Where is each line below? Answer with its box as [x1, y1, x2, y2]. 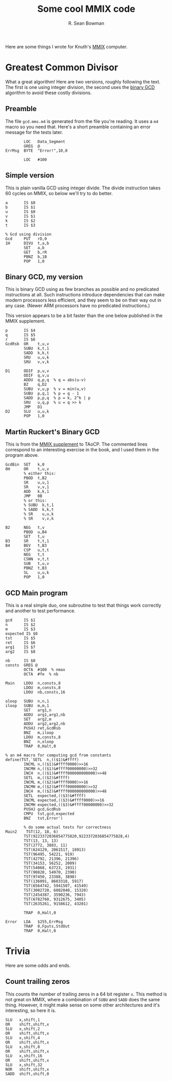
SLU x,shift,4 [5, 1035, 40, 1040]
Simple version [5, 171, 54, 180]
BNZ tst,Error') [24, 816, 63, 821]
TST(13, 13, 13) [24, 838, 59, 843]
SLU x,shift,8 [5, 1044, 40, 1050]
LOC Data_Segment [24, 139, 66, 144]
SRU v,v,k [24, 360, 50, 365]
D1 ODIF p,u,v [5, 368, 50, 374]
